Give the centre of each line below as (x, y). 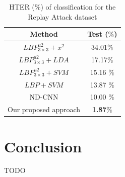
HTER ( (22, 7)
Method (44, 34)
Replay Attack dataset (62, 16)
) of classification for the (78, 7)
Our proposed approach (44, 109)
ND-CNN (44, 97)
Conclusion (43, 146)
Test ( (98, 34)
